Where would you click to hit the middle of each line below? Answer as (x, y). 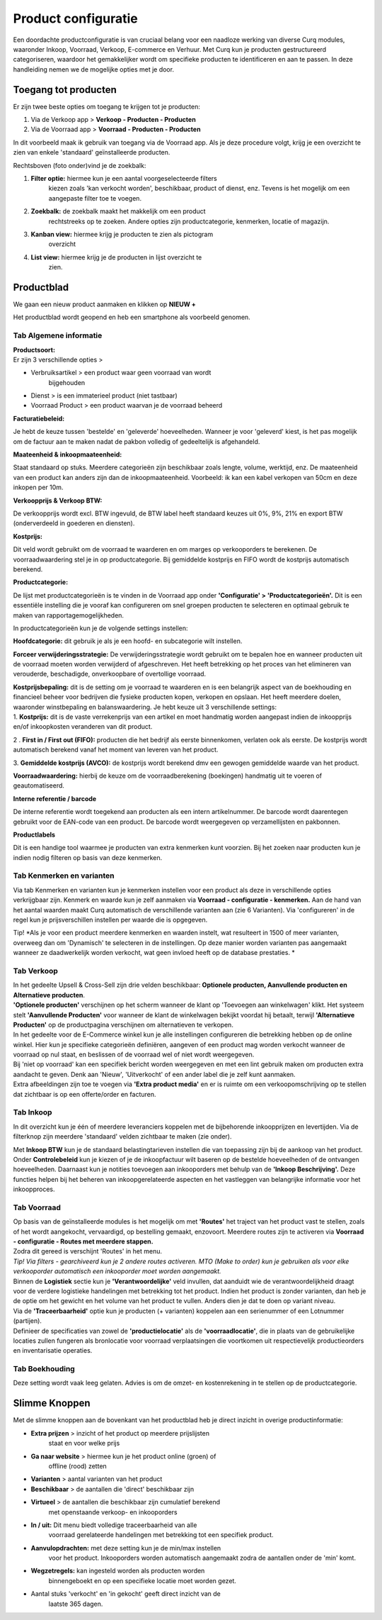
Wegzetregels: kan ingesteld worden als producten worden (118, 1571)
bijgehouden (67, 382)
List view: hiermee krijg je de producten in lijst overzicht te (116, 257)
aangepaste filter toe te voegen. (95, 198)
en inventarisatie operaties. (53, 1351)
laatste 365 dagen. (76, 1604)
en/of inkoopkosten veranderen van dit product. (83, 727)
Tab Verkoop (35, 971)
